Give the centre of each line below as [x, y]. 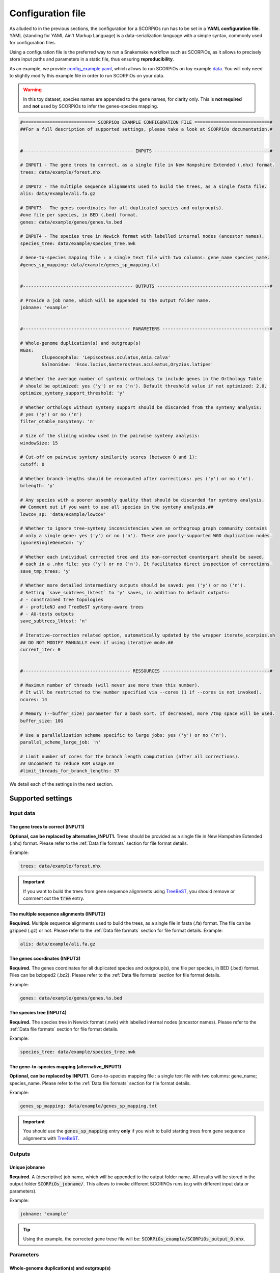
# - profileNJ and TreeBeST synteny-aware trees [82, 607]
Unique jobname [27, 1167]
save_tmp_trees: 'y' [46, 571]
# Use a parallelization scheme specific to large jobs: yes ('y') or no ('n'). [123, 735]
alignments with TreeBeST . [51, 1138]
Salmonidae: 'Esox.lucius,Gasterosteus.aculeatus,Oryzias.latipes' [128, 365]
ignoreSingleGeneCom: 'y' [52, 543]
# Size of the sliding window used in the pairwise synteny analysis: [110, 436]
